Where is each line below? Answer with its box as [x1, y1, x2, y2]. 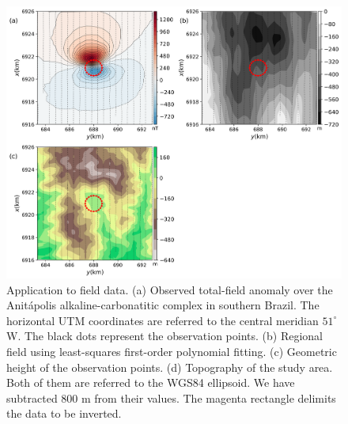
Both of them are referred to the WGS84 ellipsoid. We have [6, 374, 295, 391]
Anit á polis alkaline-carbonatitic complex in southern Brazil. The [6, 297, 320, 313]
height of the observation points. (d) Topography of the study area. [6, 358, 333, 375]
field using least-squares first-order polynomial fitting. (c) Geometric [6, 343, 337, 359]
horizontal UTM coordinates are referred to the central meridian [6, 312, 319, 328]
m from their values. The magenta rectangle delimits [81, 389, 336, 406]
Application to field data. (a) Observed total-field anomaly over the [6, 281, 333, 297]
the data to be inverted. [6, 405, 122, 422]
